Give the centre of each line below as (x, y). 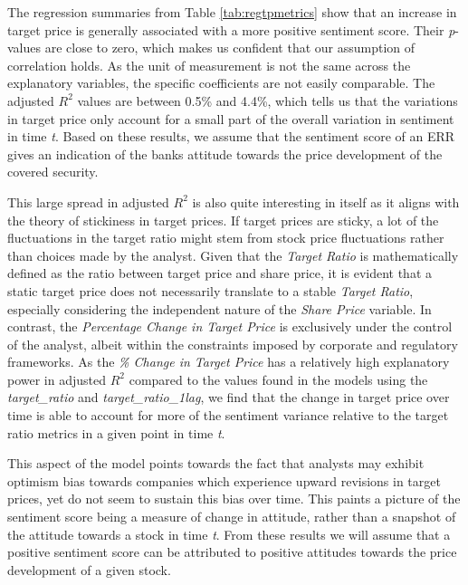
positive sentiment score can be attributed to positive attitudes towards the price (232, 552)
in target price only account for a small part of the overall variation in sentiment (231, 118)
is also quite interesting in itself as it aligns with (326, 201)
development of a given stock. (89, 569)
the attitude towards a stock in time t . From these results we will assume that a (229, 534)
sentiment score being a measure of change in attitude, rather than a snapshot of (232, 517)
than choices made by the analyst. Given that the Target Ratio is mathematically (233, 255)
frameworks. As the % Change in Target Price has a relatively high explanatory (229, 362)
